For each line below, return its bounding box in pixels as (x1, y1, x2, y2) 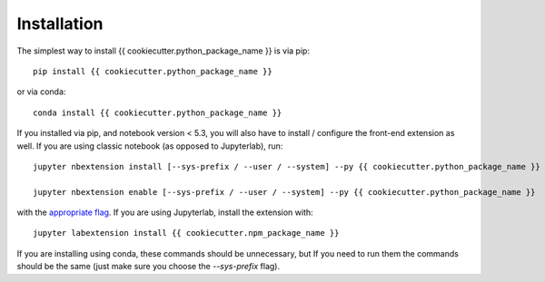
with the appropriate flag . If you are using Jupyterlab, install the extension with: (16, 207, 313, 218)
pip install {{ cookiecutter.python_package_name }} (33, 66, 272, 76)
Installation (16, 14, 104, 34)
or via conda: (16, 86, 66, 97)
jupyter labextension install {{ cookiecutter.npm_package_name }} (33, 228, 340, 238)
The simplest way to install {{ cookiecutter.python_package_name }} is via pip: (16, 45, 311, 56)
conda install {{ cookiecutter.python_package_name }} (33, 107, 282, 118)
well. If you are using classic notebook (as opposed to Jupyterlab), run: (16, 141, 283, 151)
